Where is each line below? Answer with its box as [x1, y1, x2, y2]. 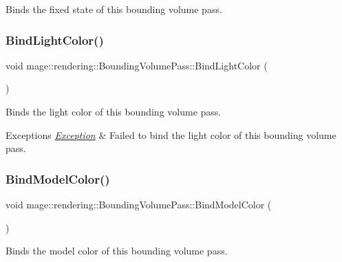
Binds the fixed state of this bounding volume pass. [6, 2, 222, 16]
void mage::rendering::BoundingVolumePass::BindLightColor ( [6, 58, 268, 72]
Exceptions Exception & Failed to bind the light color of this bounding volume [6, 127, 336, 142]
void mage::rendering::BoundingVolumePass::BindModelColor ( [6, 197, 272, 211]
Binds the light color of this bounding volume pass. [6, 105, 222, 118]
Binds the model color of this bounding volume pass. [6, 243, 228, 258]
